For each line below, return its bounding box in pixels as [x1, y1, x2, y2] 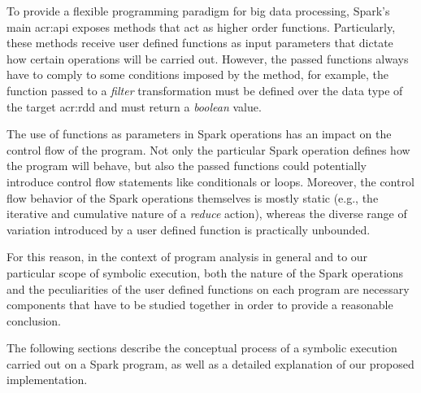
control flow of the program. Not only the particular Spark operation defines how [7, 141, 410, 158]
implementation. [7, 371, 88, 388]
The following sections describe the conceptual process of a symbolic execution [7, 339, 397, 356]
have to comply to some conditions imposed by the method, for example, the [7, 66, 389, 83]
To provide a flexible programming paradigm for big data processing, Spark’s [7, 2, 390, 19]
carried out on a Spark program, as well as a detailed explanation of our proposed [7, 355, 414, 372]
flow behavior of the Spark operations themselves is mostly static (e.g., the [7, 189, 379, 206]
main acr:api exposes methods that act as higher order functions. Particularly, [7, 18, 396, 35]
